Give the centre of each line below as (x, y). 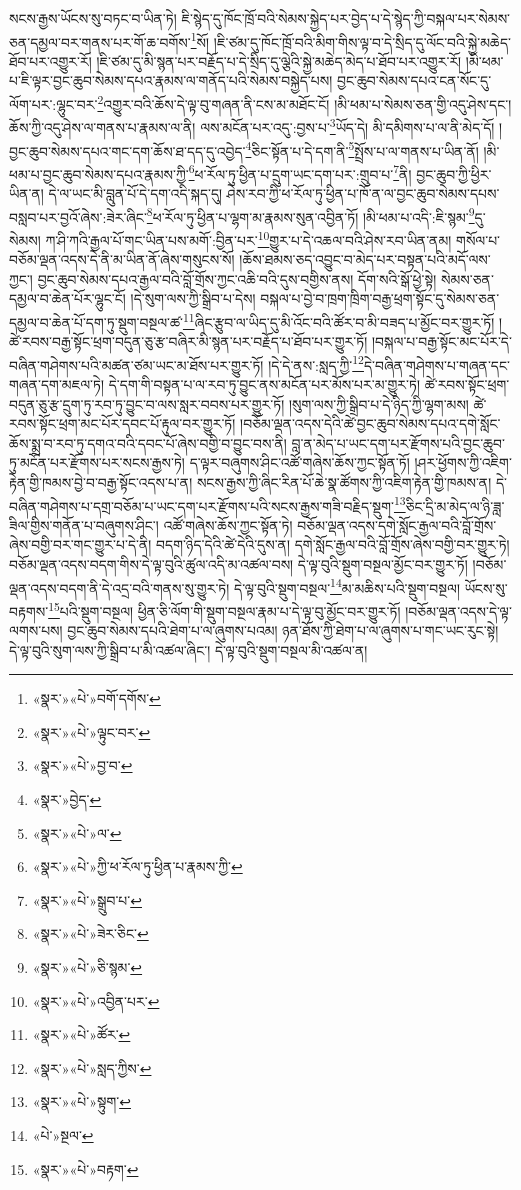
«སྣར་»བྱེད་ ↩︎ (67, 799)
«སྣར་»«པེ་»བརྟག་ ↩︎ (85, 1168)
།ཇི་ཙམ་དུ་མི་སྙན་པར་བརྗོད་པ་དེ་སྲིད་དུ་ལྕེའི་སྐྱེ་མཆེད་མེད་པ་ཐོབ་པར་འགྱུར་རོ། (279, 60)
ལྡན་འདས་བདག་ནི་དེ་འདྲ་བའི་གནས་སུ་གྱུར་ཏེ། (119, 587)
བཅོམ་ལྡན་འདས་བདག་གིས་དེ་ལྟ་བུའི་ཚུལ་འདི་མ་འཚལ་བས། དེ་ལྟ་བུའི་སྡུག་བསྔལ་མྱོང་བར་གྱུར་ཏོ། (238, 564)
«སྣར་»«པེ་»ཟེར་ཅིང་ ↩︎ (90, 933)
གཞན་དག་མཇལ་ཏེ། (57, 384)
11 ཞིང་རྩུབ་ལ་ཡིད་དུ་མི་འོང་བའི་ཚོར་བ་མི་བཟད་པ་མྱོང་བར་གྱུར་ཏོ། (338, 320)
